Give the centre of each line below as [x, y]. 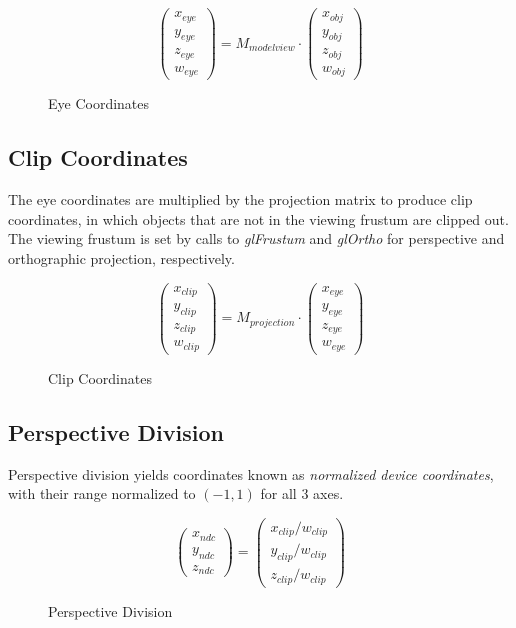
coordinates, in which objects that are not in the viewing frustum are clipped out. [258, 218]
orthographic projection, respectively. [121, 257]
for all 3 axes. [302, 493]
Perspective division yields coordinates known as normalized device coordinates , [251, 473]
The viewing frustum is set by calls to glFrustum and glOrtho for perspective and [256, 238]
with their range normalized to [102, 493]
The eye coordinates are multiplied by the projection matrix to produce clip [240, 199]
